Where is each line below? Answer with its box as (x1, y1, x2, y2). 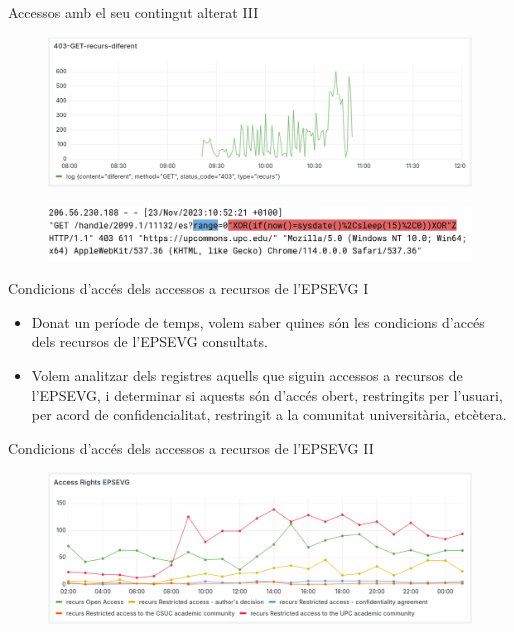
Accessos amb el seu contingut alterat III (8, 2, 259, 22)
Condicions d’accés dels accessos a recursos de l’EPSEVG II (8, 437, 374, 458)
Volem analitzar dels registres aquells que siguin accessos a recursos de (31, 364, 463, 385)
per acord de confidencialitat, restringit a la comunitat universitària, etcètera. (31, 404, 507, 425)
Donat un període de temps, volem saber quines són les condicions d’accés (31, 311, 485, 332)
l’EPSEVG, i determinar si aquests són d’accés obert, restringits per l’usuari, (31, 384, 503, 405)
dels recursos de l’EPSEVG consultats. (31, 331, 268, 352)
